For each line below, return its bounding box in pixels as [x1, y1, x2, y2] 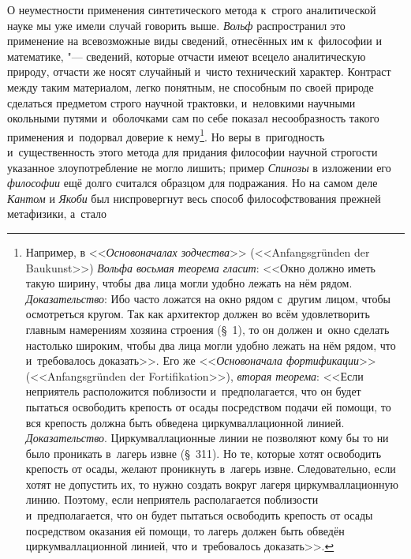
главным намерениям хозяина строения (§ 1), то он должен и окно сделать [25, 321, 390, 337]
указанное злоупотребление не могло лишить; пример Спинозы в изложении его [7, 159, 391, 175]
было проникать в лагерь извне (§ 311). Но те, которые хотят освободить [25, 445, 382, 461]
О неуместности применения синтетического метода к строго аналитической [7, 2, 376, 17]
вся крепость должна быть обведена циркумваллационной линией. [25, 414, 345, 430]
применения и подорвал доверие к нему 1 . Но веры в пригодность [7, 126, 325, 144]
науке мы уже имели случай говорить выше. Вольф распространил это [7, 17, 346, 33]
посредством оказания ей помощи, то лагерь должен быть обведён [25, 522, 345, 538]
